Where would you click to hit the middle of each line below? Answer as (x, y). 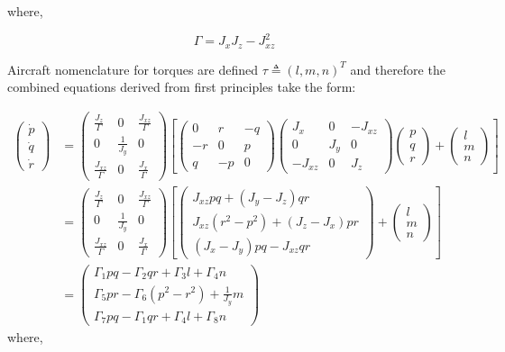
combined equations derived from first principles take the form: (182, 87)
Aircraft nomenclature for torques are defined (133, 69)
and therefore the (398, 69)
